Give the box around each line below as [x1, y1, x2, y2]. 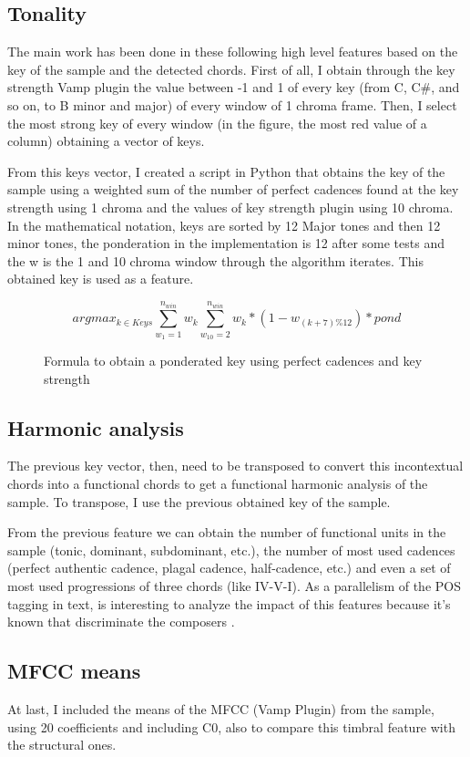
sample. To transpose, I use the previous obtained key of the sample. [7, 492, 391, 511]
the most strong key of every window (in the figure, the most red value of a [7, 113, 427, 132]
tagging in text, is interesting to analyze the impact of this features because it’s [7, 594, 451, 613]
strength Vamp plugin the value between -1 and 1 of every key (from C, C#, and [7, 78, 460, 97]
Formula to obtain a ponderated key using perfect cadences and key [44, 351, 423, 370]
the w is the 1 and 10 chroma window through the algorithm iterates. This [7, 251, 424, 270]
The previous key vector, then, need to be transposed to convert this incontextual [7, 456, 464, 475]
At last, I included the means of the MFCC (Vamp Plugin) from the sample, [7, 700, 434, 719]
